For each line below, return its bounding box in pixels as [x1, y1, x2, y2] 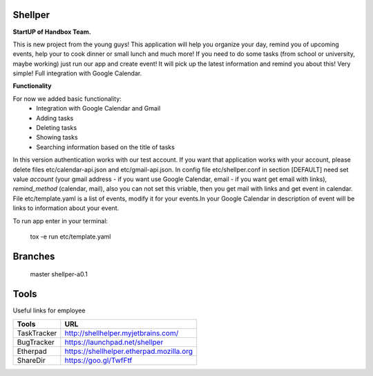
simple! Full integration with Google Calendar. [12, 69, 142, 77]
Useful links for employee [12, 306, 86, 314]
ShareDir [17, 355, 46, 365]
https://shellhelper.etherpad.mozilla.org [64, 346, 193, 356]
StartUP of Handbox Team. [12, 28, 91, 36]
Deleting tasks [36, 124, 77, 132]
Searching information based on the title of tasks [36, 142, 175, 151]
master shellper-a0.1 [30, 270, 88, 279]
